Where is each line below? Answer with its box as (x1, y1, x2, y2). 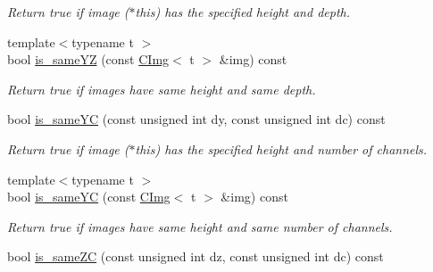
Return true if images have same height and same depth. (7, 79, 316, 98)
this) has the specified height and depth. (135, 3, 350, 21)
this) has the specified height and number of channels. (135, 139, 428, 158)
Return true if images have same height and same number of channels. (7, 217, 393, 235)
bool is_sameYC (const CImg (7, 187, 171, 206)
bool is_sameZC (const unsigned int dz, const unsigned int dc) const (7, 247, 384, 266)
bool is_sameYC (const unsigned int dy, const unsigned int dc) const (7, 110, 386, 128)
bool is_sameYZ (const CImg (7, 50, 170, 69)
